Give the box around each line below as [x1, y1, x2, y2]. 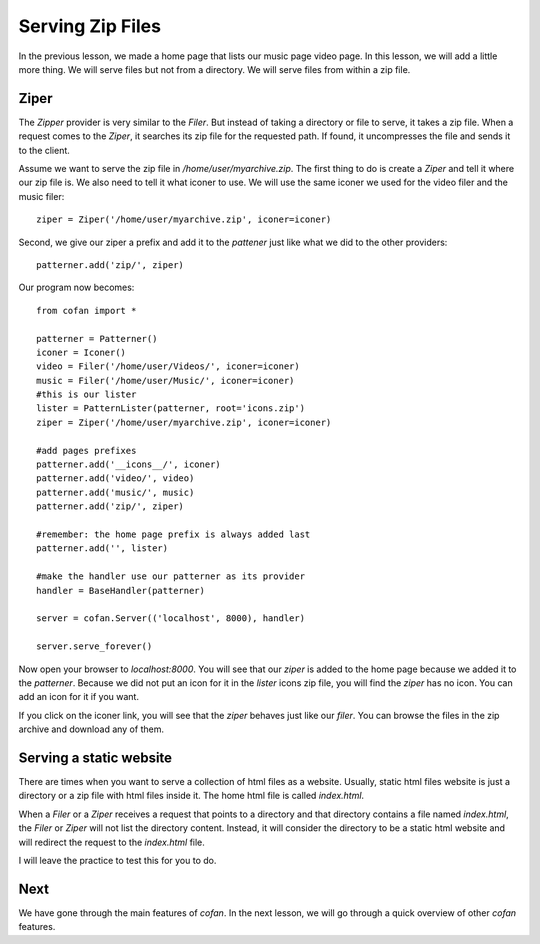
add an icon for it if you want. [18, 691, 140, 703]
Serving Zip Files [18, 15, 162, 37]
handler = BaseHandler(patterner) [36, 585, 205, 596]
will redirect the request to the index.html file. [18, 836, 205, 848]
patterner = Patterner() [36, 333, 158, 344]
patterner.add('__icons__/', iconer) [36, 459, 222, 470]
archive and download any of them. [18, 723, 165, 735]
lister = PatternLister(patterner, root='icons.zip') [36, 403, 305, 414]
